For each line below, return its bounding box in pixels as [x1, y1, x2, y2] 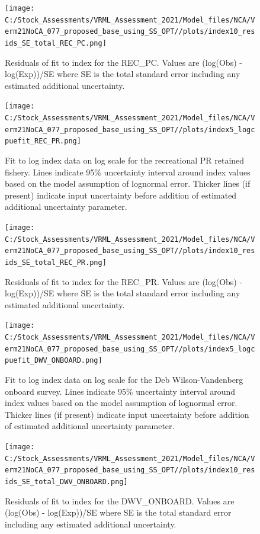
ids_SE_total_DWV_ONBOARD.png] [5, 477, 128, 486]
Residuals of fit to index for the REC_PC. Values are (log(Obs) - [5, 56, 242, 68]
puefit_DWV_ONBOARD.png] [5, 356, 102, 365]
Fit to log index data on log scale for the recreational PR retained [5, 154, 245, 167]
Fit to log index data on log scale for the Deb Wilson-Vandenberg [5, 373, 243, 386]
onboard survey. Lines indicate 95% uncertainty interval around [5, 385, 236, 397]
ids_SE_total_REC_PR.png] [5, 258, 107, 267]
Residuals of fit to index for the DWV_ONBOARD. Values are [5, 494, 235, 507]
